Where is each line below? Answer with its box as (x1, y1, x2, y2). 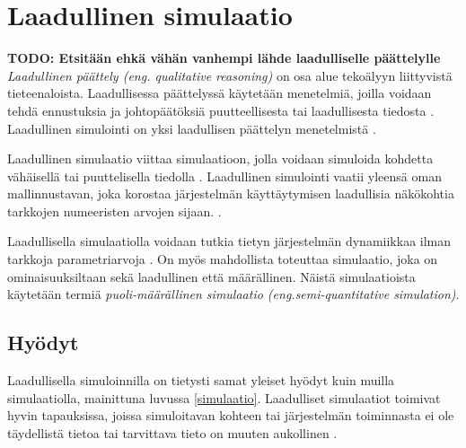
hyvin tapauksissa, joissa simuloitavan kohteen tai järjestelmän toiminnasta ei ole (7, 406, 454, 425)
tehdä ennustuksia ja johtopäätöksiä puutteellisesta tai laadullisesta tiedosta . (7, 101, 435, 119)
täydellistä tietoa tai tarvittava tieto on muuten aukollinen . (7, 423, 338, 442)
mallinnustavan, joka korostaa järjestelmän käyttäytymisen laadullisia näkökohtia (7, 184, 454, 203)
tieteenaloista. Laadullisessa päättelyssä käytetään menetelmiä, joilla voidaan (7, 83, 432, 102)
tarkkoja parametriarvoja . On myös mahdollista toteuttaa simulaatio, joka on (7, 250, 438, 268)
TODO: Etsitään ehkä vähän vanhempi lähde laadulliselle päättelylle (7, 48, 441, 67)
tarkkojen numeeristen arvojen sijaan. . (7, 201, 222, 220)
